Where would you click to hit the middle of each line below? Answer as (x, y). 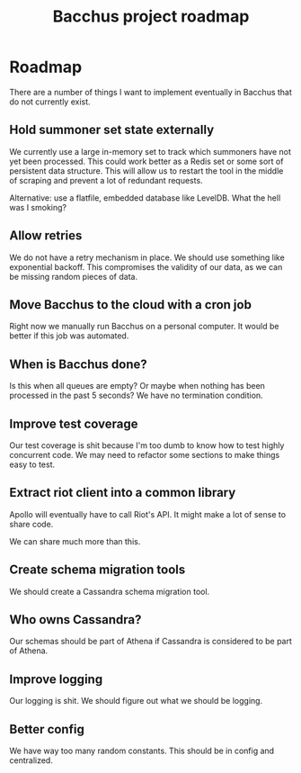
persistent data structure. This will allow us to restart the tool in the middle (146, 171)
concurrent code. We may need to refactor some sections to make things (145, 455)
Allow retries (46, 236)
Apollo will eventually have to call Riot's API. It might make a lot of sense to (147, 514)
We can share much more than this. (75, 541)
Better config (47, 729)
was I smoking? (38, 207)
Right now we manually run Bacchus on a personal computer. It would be (144, 327)
